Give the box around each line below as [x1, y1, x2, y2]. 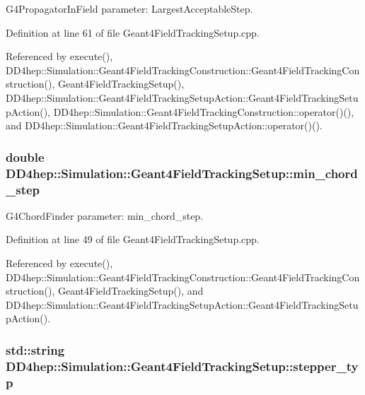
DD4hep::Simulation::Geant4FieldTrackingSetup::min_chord [6, 164, 358, 182]
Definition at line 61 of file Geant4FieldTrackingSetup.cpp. [6, 25, 260, 40]
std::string [6, 341, 65, 358]
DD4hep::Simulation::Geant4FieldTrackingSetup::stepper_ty [6, 357, 359, 375]
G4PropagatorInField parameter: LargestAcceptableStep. [6, 1, 253, 16]
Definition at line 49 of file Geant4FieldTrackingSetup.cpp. [6, 232, 260, 247]
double [6, 148, 45, 165]
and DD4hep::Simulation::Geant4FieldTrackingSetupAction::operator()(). [6, 118, 323, 133]
